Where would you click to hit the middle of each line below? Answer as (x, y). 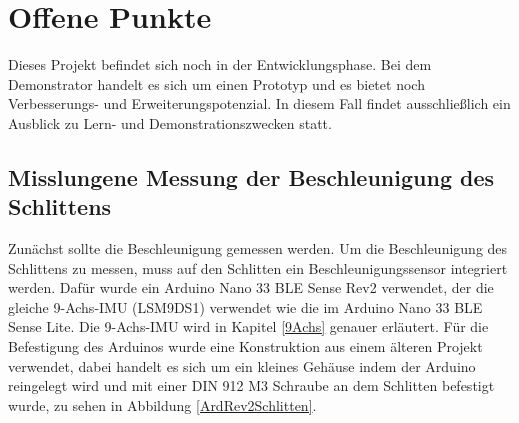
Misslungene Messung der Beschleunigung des (251, 176)
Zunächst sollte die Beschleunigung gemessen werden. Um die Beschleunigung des (258, 248)
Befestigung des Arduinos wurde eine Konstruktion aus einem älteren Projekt (245, 346)
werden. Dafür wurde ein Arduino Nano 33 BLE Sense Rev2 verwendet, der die (251, 287)
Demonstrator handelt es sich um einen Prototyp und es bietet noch (216, 83)
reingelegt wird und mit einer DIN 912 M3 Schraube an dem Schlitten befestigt (251, 385)
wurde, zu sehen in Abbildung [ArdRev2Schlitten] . (162, 404)
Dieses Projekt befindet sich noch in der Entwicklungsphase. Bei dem (220, 64)
